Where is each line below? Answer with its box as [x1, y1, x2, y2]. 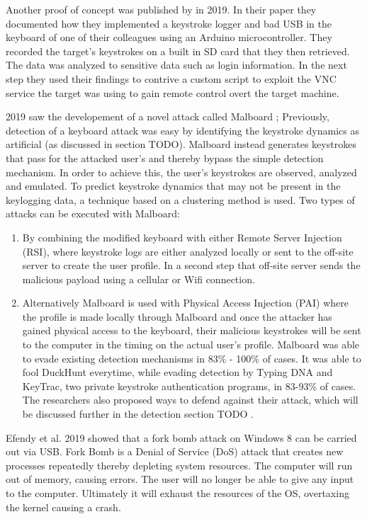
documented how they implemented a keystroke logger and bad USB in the [6, 16, 332, 30]
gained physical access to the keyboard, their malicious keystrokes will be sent [22, 323, 361, 338]
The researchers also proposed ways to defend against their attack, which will [22, 392, 358, 407]
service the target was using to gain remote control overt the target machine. [6, 85, 339, 100]
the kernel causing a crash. [6, 499, 121, 514]
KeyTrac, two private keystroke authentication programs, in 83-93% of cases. [22, 378, 356, 393]
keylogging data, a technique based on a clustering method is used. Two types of [6, 192, 355, 207]
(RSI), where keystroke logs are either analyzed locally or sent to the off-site [22, 244, 354, 258]
